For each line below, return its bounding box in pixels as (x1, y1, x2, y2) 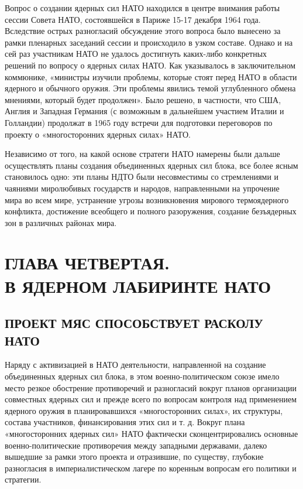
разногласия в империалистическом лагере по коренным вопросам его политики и (5, 461, 297, 474)
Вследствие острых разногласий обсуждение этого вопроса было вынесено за (5, 25, 281, 37)
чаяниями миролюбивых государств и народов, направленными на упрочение (5, 182, 280, 194)
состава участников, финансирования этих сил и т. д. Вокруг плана (5, 416, 245, 428)
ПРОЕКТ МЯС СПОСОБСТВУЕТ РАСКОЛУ (5, 314, 263, 332)
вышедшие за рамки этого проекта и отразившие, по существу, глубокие (5, 450, 264, 463)
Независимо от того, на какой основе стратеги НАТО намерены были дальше (5, 148, 280, 160)
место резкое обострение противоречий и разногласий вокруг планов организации (5, 381, 297, 394)
